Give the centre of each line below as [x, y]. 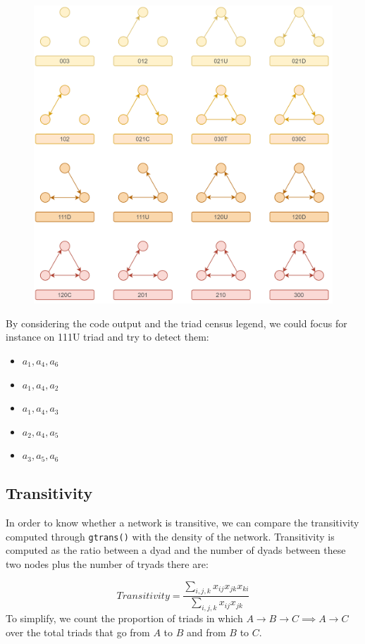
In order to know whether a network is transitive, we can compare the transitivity [182, 523]
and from [206, 632]
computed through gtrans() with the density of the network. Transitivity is [170, 536]
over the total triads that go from [78, 632]
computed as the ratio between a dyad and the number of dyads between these [176, 550]
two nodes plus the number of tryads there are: [107, 563]
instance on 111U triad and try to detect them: [107, 337]
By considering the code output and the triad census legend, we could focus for [177, 323]
